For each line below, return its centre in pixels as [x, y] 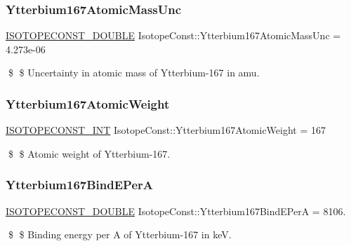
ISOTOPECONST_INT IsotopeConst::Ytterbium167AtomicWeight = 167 [166, 130]
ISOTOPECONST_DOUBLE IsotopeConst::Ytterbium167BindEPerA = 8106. [176, 211]
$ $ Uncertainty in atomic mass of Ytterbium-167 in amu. [134, 73]
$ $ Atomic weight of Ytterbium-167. [89, 153]
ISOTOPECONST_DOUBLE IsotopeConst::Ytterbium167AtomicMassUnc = [173, 35]
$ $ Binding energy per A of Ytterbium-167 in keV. [120, 234]
